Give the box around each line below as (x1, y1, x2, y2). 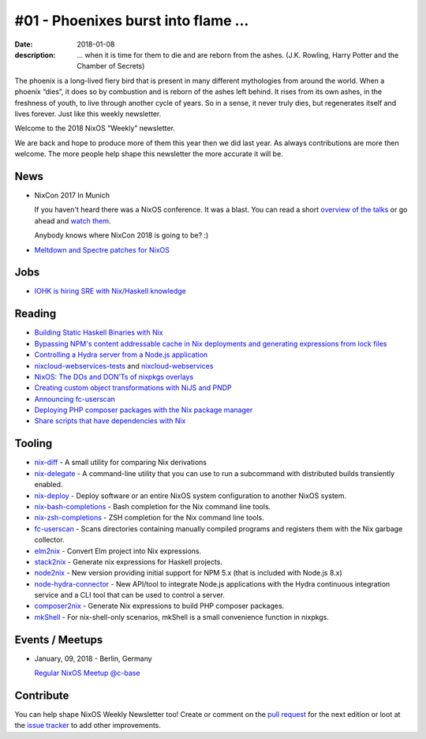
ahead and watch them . (34, 216, 111, 225)
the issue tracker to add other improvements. (14, 721, 162, 730)
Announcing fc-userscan (34, 394, 116, 403)
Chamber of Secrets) (77, 62, 145, 71)
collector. (34, 535, 65, 545)
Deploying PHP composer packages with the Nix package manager (34, 405, 253, 415)
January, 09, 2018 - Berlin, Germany (34, 654, 153, 663)
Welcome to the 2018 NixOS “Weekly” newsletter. (14, 123, 175, 133)
